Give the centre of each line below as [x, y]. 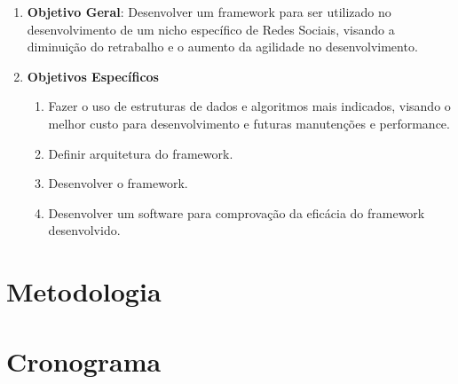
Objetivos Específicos [93, 76]
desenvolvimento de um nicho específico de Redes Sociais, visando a [211, 29]
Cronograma [84, 360]
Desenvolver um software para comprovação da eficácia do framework [237, 212]
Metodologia [84, 291]
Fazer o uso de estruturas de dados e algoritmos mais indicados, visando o [249, 106]
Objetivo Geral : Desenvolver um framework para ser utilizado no [209, 12]
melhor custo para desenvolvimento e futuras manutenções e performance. [249, 123]
